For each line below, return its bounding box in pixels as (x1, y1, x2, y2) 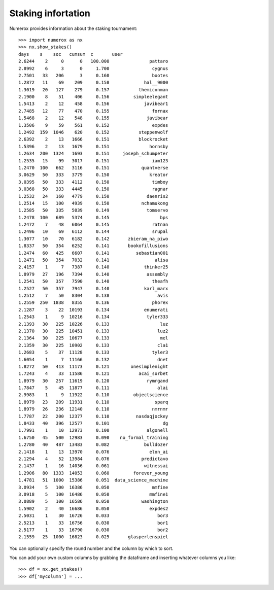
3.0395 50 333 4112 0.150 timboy (18, 179, 168, 185)
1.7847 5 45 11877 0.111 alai (18, 385, 168, 391)
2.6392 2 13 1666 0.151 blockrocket (18, 136, 168, 142)
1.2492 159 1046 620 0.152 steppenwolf (18, 129, 168, 135)
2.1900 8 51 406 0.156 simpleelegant (18, 94, 168, 100)
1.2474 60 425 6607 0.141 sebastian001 (18, 250, 168, 256)
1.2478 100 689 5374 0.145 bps (18, 215, 168, 220)
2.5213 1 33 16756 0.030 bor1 (18, 520, 168, 526)
